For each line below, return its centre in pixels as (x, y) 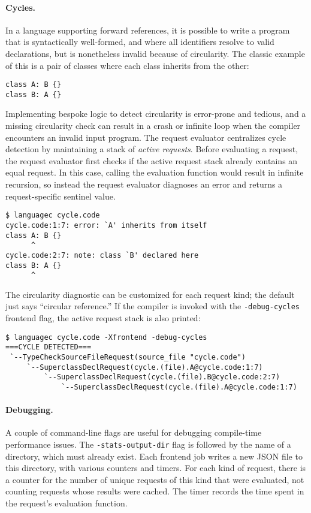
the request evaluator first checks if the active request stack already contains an (152, 160)
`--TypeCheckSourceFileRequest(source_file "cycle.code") (128, 357)
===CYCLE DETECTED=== (49, 347)
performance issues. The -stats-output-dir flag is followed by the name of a (148, 444)
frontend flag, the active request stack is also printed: (103, 318)
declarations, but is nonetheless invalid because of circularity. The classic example (155, 53)
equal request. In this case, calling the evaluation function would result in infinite (155, 172)
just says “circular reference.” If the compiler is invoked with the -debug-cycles (153, 306)
